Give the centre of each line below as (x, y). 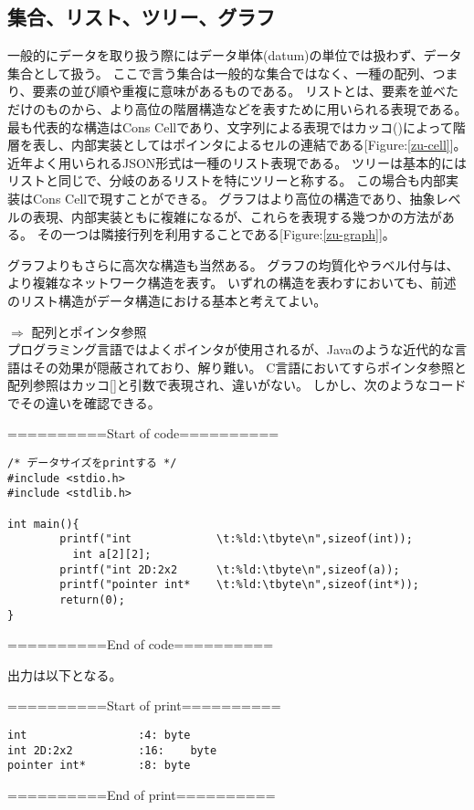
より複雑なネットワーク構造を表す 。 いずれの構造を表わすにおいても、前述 (232, 283)
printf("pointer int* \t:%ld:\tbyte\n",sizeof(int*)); (240, 585)
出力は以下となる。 (65, 674)
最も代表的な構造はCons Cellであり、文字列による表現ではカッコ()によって (230, 126)
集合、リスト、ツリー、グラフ (142, 17)
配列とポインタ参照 (89, 331)
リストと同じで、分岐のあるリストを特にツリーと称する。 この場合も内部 (227, 180)
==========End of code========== (141, 644)
